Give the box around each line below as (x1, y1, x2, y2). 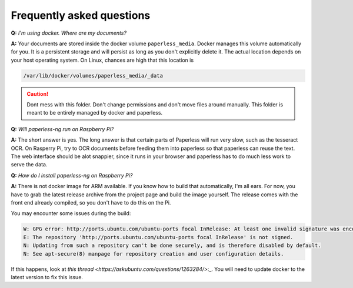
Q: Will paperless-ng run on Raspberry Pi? (11, 125, 114, 132)
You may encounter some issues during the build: (11, 210, 131, 217)
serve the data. (11, 161, 48, 168)
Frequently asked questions (11, 9, 151, 22)
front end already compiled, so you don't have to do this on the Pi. (11, 199, 171, 206)
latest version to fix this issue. (11, 273, 84, 280)
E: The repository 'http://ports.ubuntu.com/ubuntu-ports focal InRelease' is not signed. (23, 234, 294, 240)
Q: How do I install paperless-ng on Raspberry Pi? (11, 172, 133, 179)
